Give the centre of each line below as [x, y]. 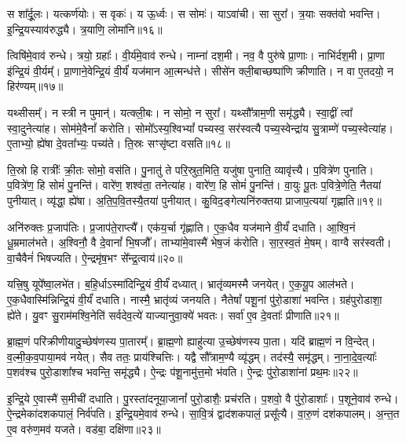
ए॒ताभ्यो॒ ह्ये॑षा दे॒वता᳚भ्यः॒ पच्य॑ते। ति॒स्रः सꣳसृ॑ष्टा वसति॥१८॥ [119, 143]
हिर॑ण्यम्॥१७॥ [35, 86]
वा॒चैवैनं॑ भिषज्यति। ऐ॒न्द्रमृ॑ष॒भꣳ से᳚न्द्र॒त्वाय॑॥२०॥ [95, 257]
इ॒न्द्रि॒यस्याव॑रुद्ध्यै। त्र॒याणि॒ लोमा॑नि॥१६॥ [85, 29]
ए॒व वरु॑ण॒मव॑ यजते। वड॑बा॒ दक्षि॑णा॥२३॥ [84, 429]
